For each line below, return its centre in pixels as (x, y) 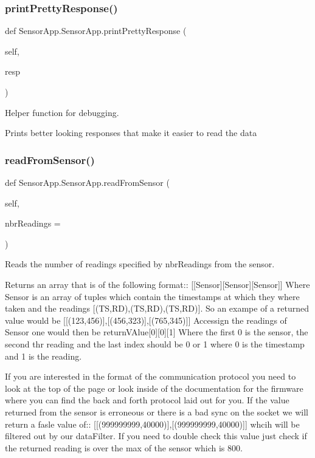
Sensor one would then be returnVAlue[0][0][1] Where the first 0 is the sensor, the (157, 332)
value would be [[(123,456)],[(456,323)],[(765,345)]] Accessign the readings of (146, 320)
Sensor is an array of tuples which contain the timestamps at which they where (152, 296)
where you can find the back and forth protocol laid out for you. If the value (147, 400)
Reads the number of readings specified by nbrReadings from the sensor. (140, 264)
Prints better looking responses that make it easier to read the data (131, 133)
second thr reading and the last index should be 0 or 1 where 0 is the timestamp (155, 343)
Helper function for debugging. (62, 112)
